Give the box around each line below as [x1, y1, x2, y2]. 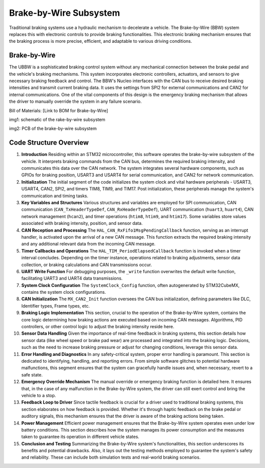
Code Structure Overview [9, 138, 89, 147]
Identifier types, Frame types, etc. [21, 303, 90, 309]
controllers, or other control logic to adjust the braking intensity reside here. [21, 324, 174, 330]
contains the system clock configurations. [21, 289, 106, 295]
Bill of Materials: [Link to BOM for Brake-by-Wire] [9, 107, 108, 113]
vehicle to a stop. [21, 392, 56, 398]
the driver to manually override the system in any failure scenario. [9, 98, 142, 104]
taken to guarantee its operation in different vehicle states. [21, 434, 139, 440]
